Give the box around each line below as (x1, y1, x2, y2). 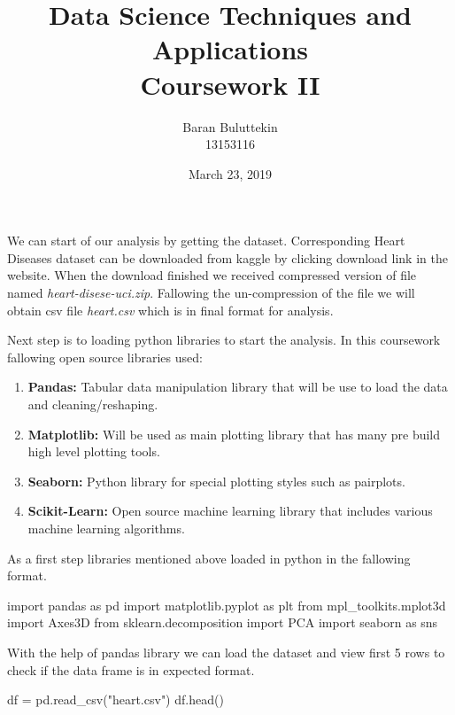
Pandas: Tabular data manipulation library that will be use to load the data (27, 377, 448, 396)
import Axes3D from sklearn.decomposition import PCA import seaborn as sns (7, 613, 438, 632)
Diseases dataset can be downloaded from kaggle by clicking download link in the (7, 248, 448, 267)
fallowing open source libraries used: (7, 347, 203, 366)
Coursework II (140, 66, 320, 102)
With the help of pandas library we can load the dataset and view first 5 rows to (7, 642, 445, 661)
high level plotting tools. (27, 442, 160, 461)
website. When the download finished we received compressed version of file (7, 266, 417, 284)
